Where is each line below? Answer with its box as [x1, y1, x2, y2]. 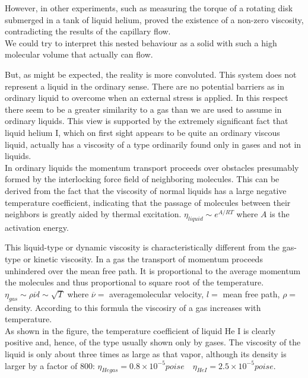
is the [269, 208, 290, 220]
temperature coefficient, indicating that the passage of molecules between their [5, 196, 291, 208]
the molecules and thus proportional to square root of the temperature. [5, 276, 264, 288]
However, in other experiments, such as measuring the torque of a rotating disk [5, 2, 293, 14]
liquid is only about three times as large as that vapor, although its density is [5, 348, 287, 360]
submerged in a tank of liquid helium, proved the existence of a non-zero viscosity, [5, 13, 304, 26]
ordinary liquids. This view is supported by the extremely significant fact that [5, 115, 288, 127]
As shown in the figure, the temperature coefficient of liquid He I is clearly [5, 324, 276, 336]
